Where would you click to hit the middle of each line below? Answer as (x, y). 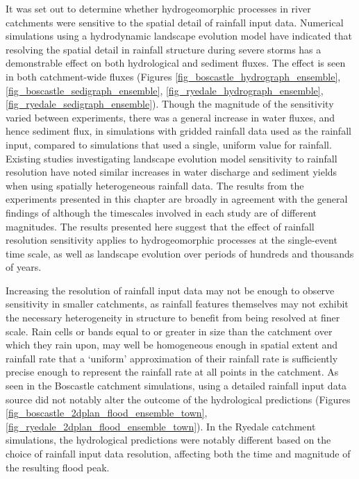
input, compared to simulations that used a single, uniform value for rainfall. (169, 144)
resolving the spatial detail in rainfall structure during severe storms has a (164, 49)
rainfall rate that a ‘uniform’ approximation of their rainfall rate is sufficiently (172, 358)
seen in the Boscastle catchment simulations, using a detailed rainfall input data (176, 386)
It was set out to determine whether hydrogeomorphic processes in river (158, 8)
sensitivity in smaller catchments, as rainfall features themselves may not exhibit (177, 304)
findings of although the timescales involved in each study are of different (161, 212)
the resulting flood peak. (58, 467)
